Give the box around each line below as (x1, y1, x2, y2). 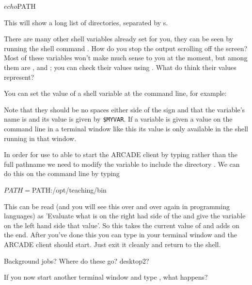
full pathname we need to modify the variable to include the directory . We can (4, 159, 240, 169)
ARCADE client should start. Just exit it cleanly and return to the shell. (4, 239, 221, 249)
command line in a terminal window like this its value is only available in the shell (4, 124, 248, 133)
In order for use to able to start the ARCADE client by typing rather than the (4, 149, 238, 160)
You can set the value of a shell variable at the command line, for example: (4, 88, 227, 98)
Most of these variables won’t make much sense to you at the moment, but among (4, 53, 248, 63)
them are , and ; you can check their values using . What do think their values (4, 62, 236, 72)
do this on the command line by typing (4, 168, 120, 178)
